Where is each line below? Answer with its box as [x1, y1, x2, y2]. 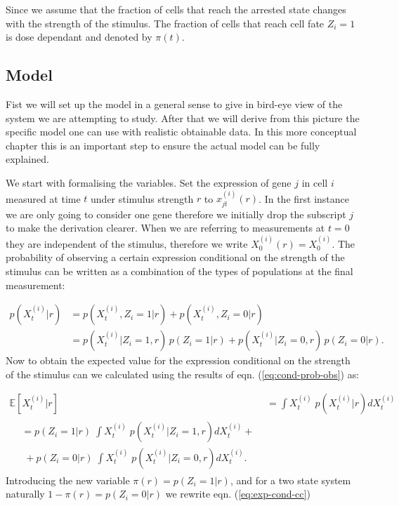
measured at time [6, 191, 81, 206]
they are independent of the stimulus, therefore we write [6, 236, 248, 251]
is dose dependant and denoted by [6, 29, 152, 44]
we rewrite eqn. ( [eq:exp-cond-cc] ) [165, 486, 310, 501]
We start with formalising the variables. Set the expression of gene [6, 175, 292, 189]
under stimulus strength [91, 191, 194, 206]
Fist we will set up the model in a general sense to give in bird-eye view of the [6, 96, 343, 111]
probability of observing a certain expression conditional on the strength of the [6, 250, 345, 265]
